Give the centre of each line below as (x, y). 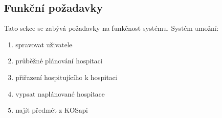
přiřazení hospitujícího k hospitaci (66, 77)
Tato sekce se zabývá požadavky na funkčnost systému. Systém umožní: (111, 28)
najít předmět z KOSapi (52, 110)
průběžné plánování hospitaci (59, 61)
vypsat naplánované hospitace (60, 93)
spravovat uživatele (44, 44)
